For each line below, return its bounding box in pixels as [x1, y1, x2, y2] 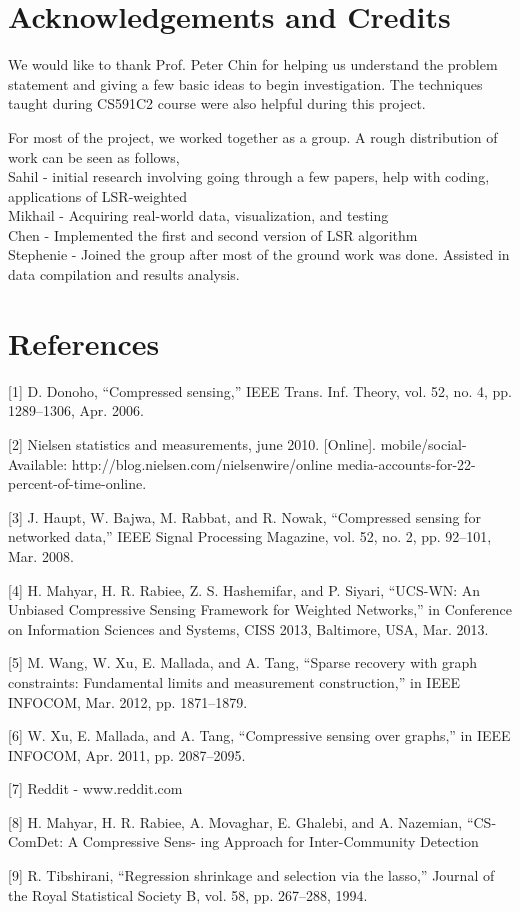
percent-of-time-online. [8, 473, 147, 494]
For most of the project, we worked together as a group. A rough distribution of [8, 126, 498, 147]
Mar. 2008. [8, 545, 74, 566]
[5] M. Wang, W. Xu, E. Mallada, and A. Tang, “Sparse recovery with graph [8, 652, 478, 673]
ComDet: [8, 831, 64, 852]
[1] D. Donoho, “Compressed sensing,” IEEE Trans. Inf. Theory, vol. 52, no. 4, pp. [8, 380, 512, 401]
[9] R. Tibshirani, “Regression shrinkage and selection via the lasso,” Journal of [8, 865, 495, 886]
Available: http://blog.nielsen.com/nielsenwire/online [8, 453, 333, 474]
